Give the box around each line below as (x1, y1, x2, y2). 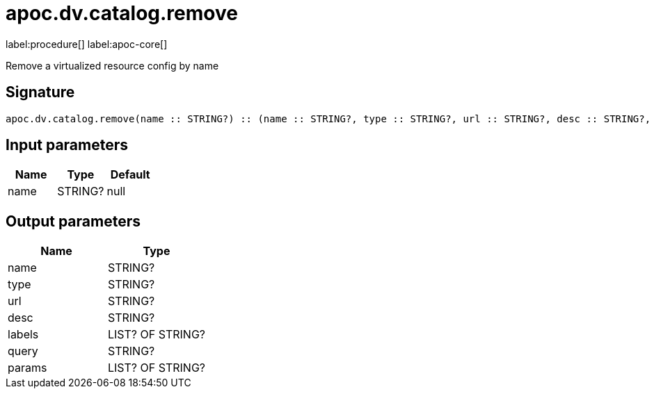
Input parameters (6, 136, 129, 154)
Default (110, 167, 150, 182)
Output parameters (6, 212, 141, 230)
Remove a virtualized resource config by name (6, 59, 219, 72)
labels (8, 327, 39, 342)
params (8, 361, 47, 375)
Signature (6, 83, 75, 101)
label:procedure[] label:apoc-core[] (6, 38, 168, 50)
